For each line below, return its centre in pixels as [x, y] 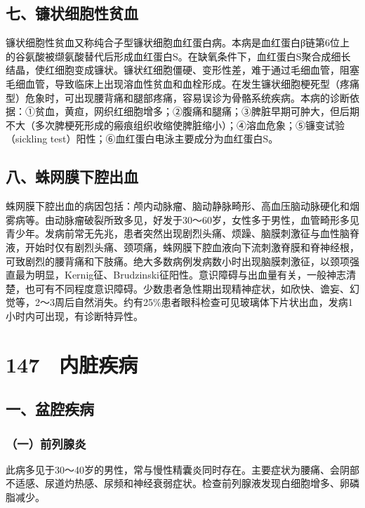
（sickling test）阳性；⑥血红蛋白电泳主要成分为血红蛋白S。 [142, 139]
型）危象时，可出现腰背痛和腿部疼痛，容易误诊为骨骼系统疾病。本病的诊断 [178, 97]
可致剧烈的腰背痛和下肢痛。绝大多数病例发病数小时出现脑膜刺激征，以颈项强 [182, 261]
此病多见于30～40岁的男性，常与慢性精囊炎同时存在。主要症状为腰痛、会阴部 [182, 469]
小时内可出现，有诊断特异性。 [74, 315]
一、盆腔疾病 [50, 409]
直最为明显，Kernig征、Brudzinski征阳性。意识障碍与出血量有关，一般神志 [176, 275]
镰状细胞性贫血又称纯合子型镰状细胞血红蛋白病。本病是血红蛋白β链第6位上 [178, 42]
